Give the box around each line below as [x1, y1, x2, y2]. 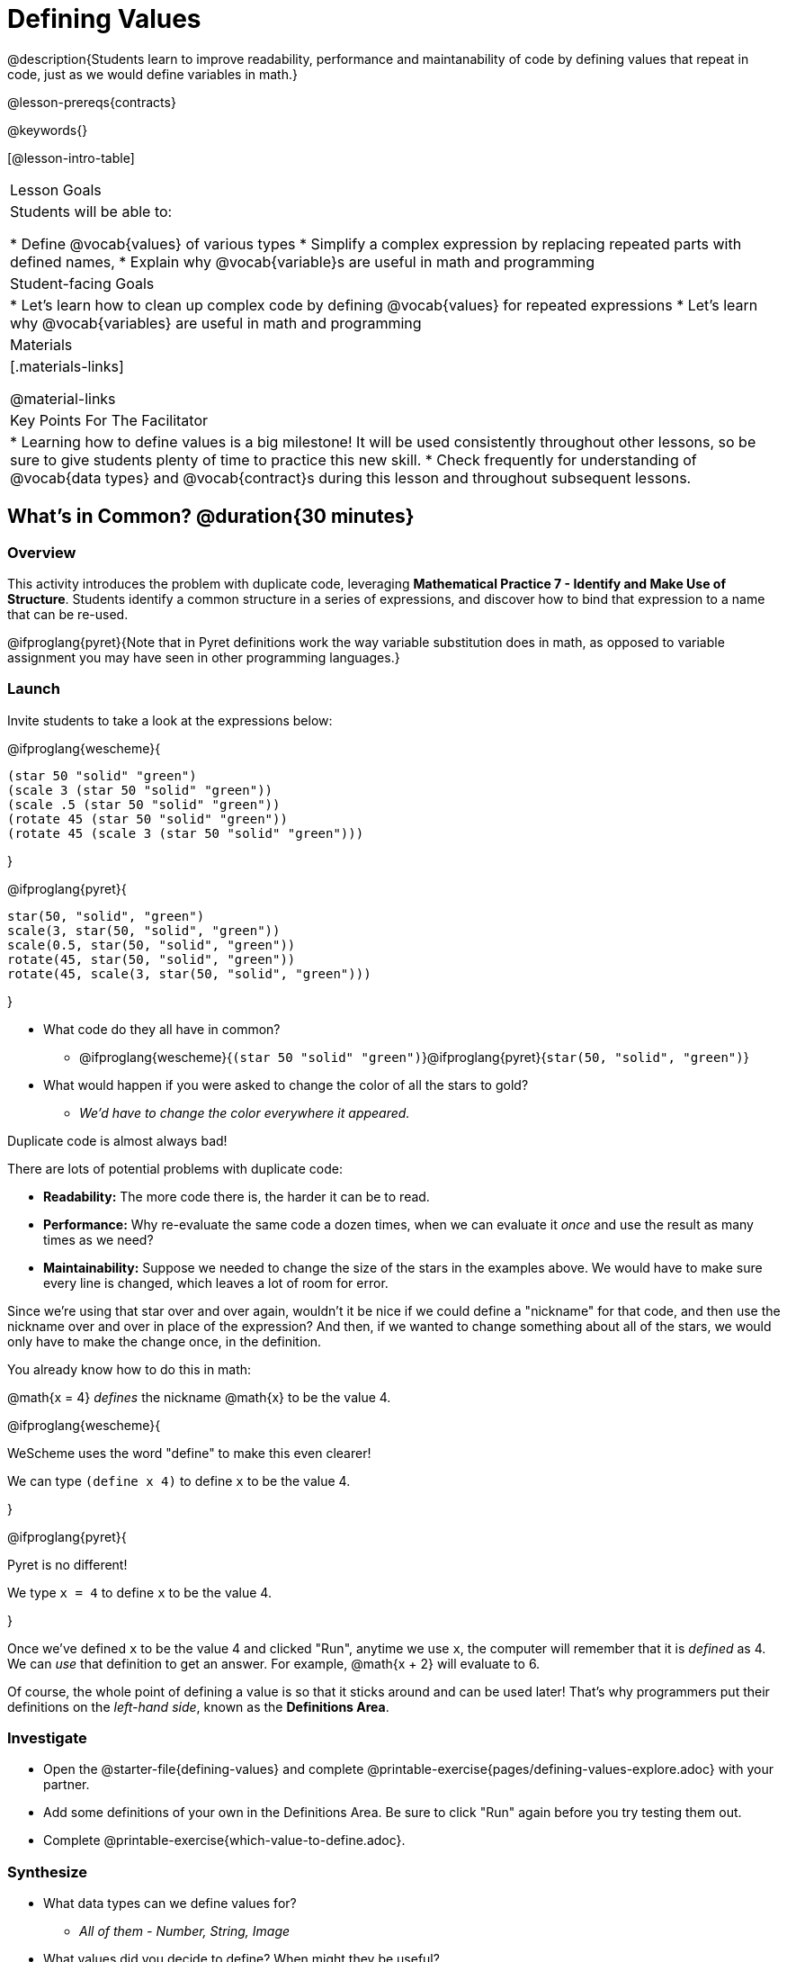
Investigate [7, 1729, 87, 1748]
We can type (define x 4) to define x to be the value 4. [7, 1472, 351, 1489]
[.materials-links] [10, 356, 124, 375]
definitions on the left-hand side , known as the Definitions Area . [7, 1698, 389, 1714]
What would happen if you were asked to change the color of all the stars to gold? [43, 1076, 529, 1093]
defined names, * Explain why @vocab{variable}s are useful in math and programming [10, 252, 595, 271]
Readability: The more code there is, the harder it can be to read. [43, 1188, 430, 1204]
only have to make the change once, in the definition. [7, 1333, 321, 1349]
